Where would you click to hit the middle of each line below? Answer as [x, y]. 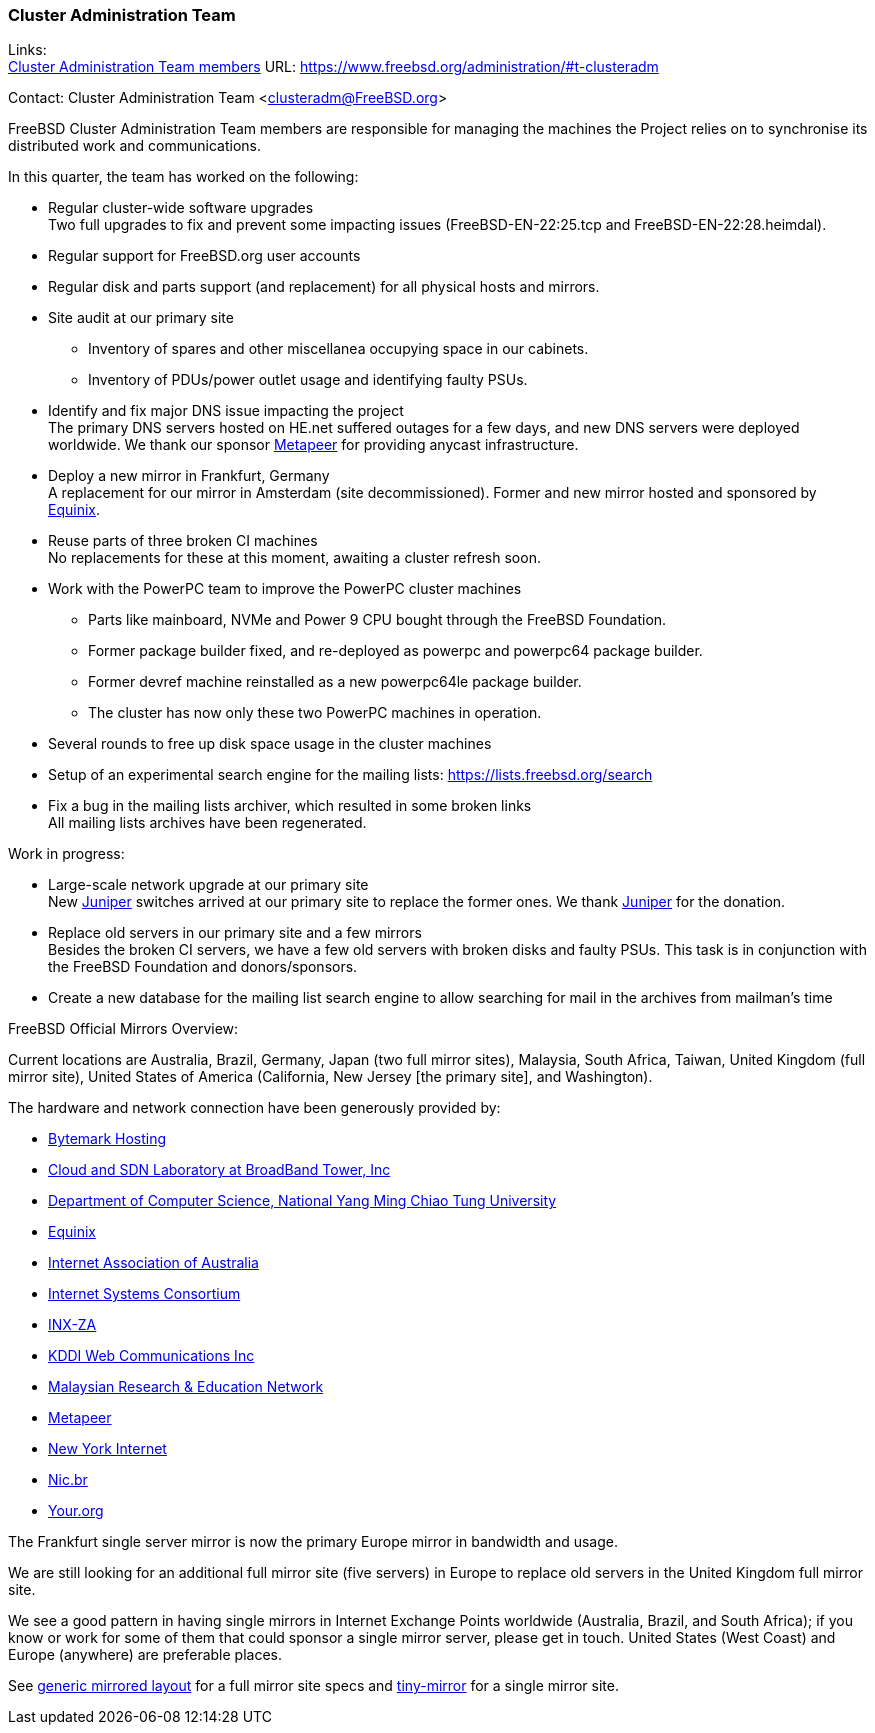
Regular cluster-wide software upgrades [181, 208]
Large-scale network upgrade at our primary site [208, 885]
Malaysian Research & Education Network [186, 1387]
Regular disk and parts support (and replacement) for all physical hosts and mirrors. [324, 287]
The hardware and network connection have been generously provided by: [254, 1108]
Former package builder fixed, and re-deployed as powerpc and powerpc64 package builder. [395, 651]
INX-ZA [72, 1325]
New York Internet [107, 1449]
